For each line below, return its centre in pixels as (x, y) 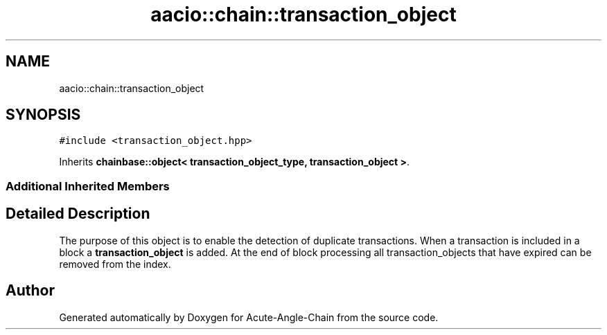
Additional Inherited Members (88, 186)
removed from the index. (115, 264)
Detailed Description (78, 214)
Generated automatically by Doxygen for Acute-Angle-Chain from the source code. (249, 317)
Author (30, 291)
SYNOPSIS (43, 115)
